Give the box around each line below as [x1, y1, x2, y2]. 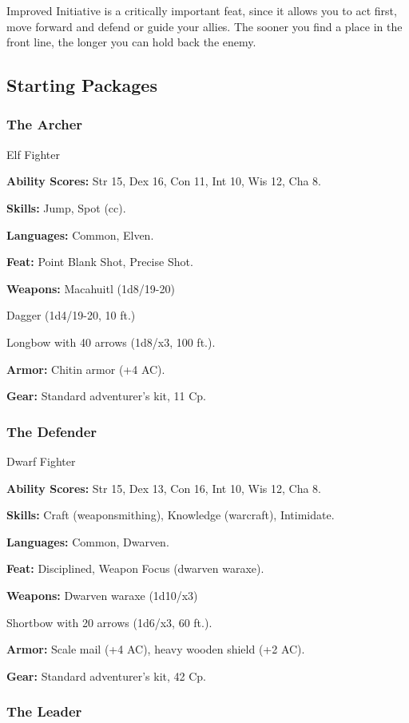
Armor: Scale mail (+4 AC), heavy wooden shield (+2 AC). [6, 641, 305, 657]
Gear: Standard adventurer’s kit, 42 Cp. [6, 667, 206, 684]
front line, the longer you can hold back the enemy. [6, 34, 256, 50]
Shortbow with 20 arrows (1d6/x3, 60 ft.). [6, 614, 212, 630]
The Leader [6, 701, 82, 721]
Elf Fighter [6, 145, 60, 162]
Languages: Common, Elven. [6, 226, 154, 243]
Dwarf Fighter [6, 452, 76, 469]
